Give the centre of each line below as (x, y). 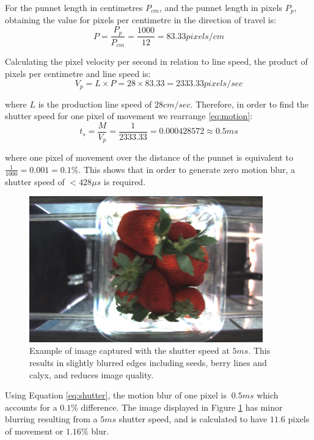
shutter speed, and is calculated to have (193, 419)
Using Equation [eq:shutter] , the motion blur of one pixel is (116, 395)
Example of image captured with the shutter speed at (130, 350)
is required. (125, 181)
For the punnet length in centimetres (74, 7)
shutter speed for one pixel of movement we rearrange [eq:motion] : (129, 116)
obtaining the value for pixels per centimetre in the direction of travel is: (141, 20)
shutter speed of (35, 181)
